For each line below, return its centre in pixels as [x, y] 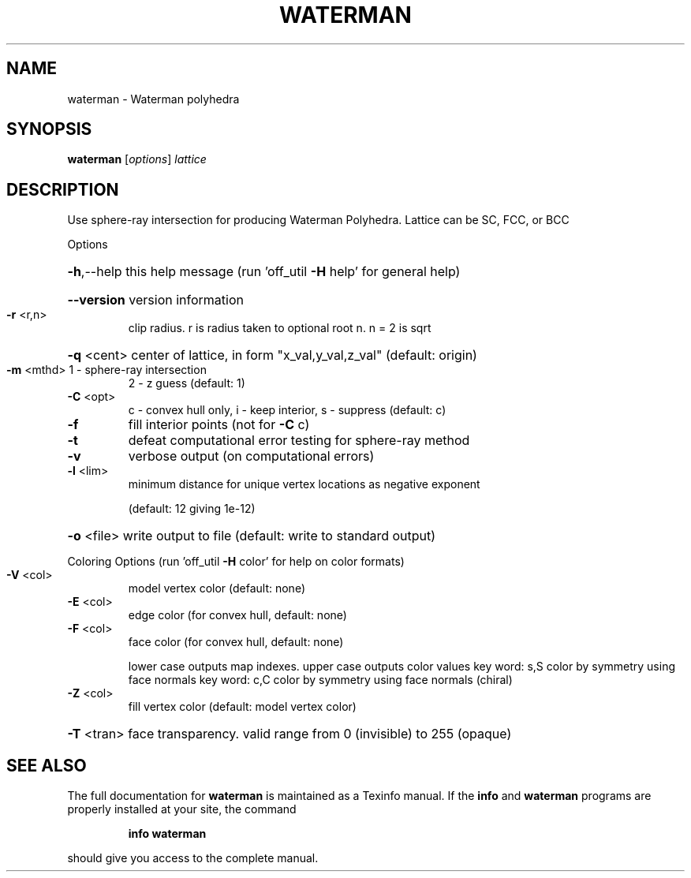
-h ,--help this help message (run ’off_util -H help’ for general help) [264, 272]
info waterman [167, 834]
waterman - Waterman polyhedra [153, 99]
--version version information [155, 300]
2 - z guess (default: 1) [187, 383]
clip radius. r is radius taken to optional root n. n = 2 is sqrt [280, 328]
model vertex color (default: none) [217, 588]
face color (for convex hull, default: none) [236, 642]
